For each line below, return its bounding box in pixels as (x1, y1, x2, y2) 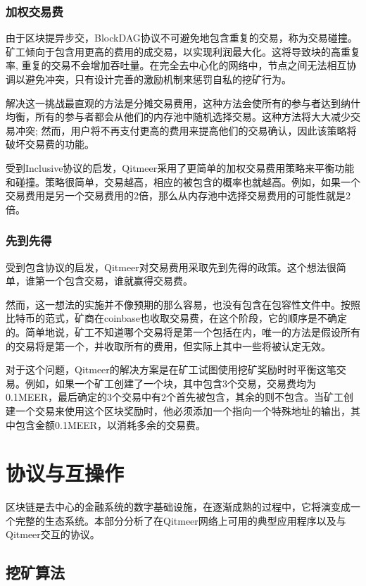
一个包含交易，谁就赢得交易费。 (44, 273, 193, 288)
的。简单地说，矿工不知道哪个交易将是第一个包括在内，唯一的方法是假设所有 (6, 324, 360, 339)
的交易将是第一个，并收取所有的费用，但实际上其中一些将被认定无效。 (6, 338, 331, 353)
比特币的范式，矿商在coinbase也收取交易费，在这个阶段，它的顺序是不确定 (6, 311, 348, 325)
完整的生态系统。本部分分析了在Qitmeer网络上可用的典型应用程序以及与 (15, 513, 346, 528)
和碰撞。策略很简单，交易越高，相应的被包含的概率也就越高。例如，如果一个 (6, 174, 360, 189)
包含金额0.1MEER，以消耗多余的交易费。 (15, 417, 206, 432)
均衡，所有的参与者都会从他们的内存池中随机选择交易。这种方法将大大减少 (6, 109, 351, 124)
